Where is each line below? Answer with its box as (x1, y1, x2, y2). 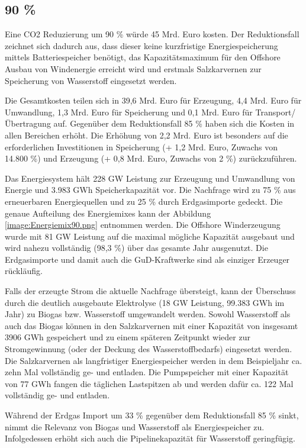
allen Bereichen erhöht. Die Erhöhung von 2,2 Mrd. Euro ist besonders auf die (5, 128, 288, 141)
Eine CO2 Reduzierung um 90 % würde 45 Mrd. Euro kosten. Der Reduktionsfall (5, 28, 299, 40)
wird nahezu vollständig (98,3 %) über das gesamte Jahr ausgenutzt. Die (5, 241, 268, 254)
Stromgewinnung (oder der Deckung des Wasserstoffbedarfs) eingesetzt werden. (5, 343, 292, 355)
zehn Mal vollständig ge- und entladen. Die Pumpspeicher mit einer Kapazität (5, 366, 289, 378)
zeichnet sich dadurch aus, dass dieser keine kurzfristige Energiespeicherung (5, 39, 278, 51)
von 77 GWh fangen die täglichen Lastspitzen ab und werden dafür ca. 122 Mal (5, 377, 294, 389)
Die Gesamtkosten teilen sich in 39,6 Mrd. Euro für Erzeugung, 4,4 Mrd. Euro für (5, 94, 302, 107)
